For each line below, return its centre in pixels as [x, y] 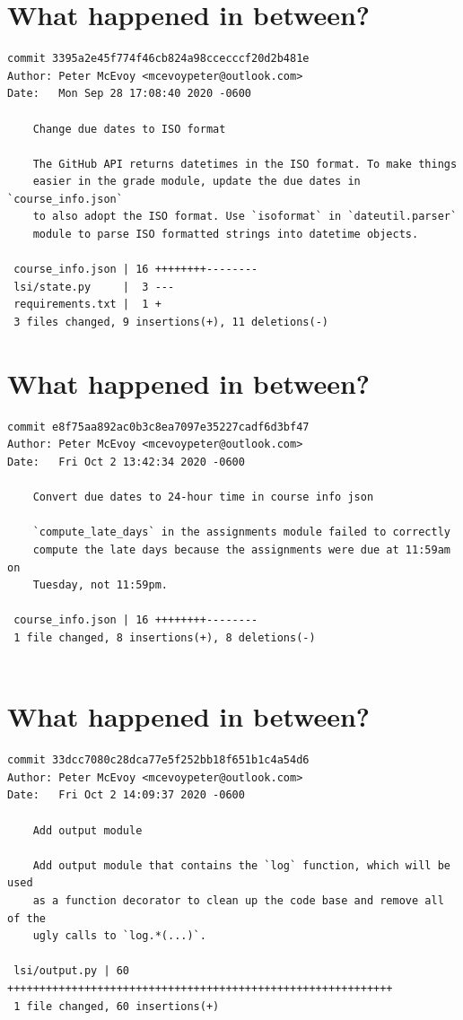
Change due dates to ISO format [129, 129]
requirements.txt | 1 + [87, 305]
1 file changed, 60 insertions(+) [117, 1006]
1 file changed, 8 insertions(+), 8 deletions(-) [165, 637]
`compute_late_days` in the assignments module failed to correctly [241, 532]
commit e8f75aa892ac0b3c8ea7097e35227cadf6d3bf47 [158, 427]
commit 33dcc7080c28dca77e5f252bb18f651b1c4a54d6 [158, 760]
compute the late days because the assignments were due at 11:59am [241, 549]
